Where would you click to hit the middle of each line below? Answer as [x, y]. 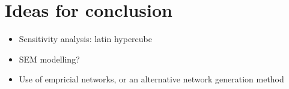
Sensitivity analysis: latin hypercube [85, 39]
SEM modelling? [49, 59]
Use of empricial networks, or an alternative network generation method [151, 79]
